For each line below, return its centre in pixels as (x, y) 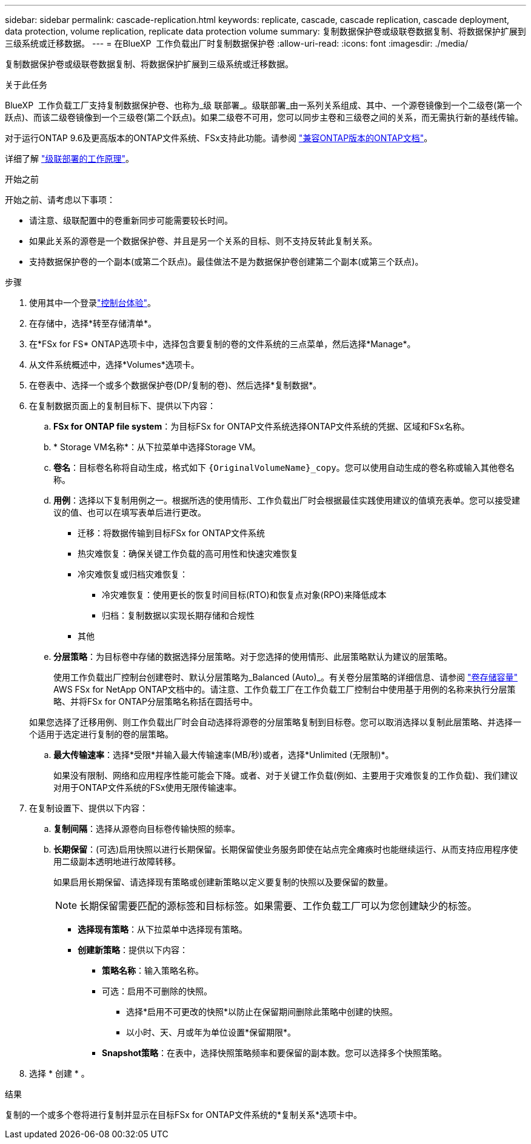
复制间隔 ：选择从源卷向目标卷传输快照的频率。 (147, 829)
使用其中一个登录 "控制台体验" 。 (93, 303)
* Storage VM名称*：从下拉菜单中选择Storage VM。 (157, 447)
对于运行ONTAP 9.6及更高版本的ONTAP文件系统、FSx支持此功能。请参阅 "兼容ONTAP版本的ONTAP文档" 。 (219, 138)
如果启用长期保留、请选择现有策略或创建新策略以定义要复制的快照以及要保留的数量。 (223, 882)
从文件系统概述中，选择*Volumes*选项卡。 (114, 364)
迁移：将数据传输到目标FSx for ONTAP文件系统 (171, 533)
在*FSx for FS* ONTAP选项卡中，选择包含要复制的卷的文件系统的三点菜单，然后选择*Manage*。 (222, 344)
